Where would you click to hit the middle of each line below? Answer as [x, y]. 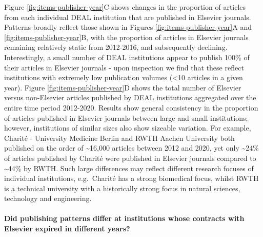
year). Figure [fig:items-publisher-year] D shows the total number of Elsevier [123, 87]
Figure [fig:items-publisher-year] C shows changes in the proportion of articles [125, 7]
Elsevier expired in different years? [67, 229]
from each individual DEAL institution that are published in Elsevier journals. [128, 17]
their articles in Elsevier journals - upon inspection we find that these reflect [124, 67]
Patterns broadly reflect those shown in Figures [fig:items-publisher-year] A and [128, 27]
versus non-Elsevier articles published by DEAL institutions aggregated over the [130, 97]
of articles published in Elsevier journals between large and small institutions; [126, 117]
